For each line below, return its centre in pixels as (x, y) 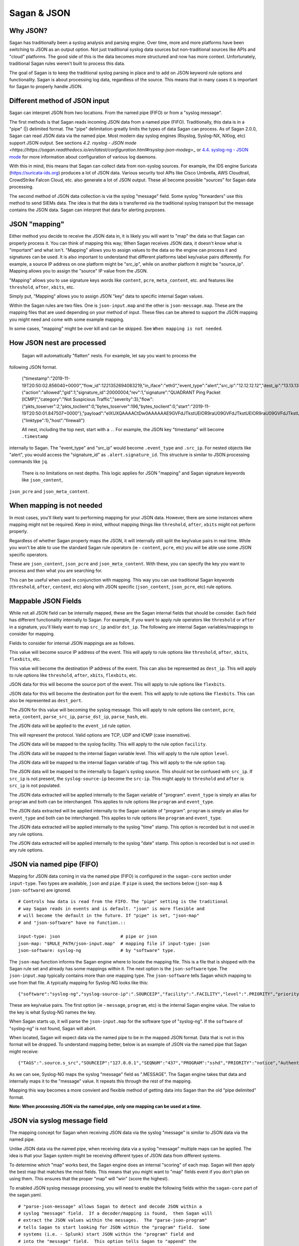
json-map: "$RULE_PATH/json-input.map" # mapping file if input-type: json (114, 943)
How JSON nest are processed (58, 343)
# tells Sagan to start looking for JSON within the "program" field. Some (114, 1227)
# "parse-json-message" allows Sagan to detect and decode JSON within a (110, 1206)
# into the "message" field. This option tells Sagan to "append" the (107, 1241)
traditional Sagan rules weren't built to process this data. (67, 64)
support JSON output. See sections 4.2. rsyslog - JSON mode (73, 143)
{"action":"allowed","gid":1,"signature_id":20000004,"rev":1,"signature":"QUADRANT (108, 392)
